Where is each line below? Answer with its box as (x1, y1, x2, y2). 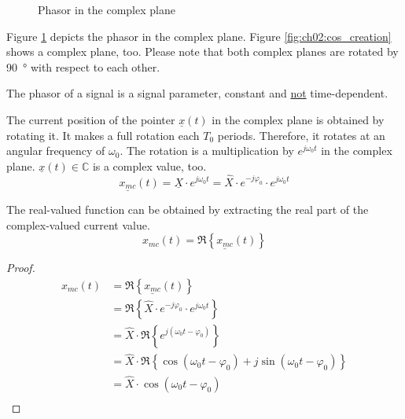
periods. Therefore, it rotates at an (217, 127, 385, 143)
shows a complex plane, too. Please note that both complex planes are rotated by (6, 43, 399, 60)
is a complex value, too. (92, 157, 207, 174)
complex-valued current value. (6, 216, 150, 233)
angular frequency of (6, 142, 105, 159)
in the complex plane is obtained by (212, 111, 385, 127)
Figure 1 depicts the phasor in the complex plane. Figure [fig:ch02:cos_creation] (6, 28, 392, 44)
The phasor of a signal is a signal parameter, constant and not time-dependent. (6, 85, 388, 101)
